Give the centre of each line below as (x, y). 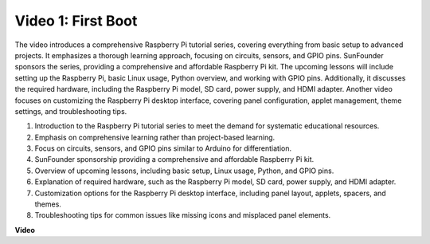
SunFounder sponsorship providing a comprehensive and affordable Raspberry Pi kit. (174, 159)
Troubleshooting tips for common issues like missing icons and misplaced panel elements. (183, 215)
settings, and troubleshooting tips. (71, 111)
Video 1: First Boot (76, 21)
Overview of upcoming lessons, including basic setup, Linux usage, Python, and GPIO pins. (184, 171)
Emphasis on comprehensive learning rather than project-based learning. (155, 137)
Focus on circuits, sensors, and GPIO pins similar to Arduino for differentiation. (163, 148)
